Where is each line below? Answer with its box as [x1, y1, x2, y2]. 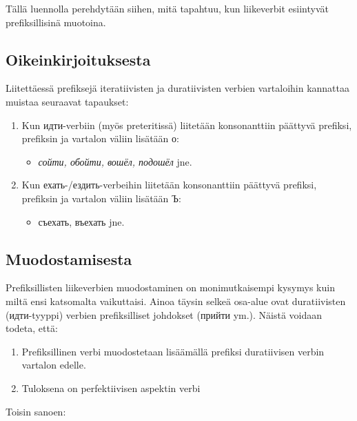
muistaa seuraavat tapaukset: [6, 94, 129, 108]
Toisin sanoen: [6, 404, 66, 418]
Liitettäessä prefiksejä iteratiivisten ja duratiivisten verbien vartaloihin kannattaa [6, 81, 349, 95]
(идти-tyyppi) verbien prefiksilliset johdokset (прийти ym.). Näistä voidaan [6, 307, 323, 322]
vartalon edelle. [21, 358, 86, 372]
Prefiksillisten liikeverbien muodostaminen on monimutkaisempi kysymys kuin [6, 280, 335, 295]
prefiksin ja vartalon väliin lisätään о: [21, 131, 179, 146]
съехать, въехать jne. [38, 214, 125, 228]
